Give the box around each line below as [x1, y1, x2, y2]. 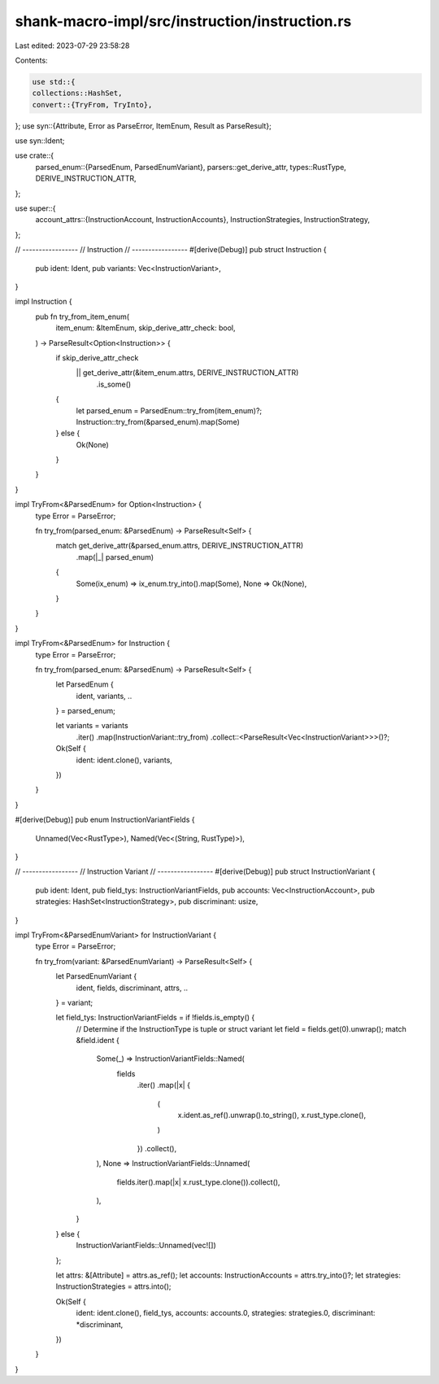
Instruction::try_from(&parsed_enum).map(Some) [76, 417, 240, 426]
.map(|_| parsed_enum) [76, 552, 154, 561]
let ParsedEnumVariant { [55, 971, 137, 981]
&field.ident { [76, 1036, 120, 1046]
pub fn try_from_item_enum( [35, 312, 130, 321]
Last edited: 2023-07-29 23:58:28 [15, 41, 130, 50]
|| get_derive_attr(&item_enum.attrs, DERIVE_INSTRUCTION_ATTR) [76, 368, 299, 378]
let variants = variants [55, 721, 129, 731]
